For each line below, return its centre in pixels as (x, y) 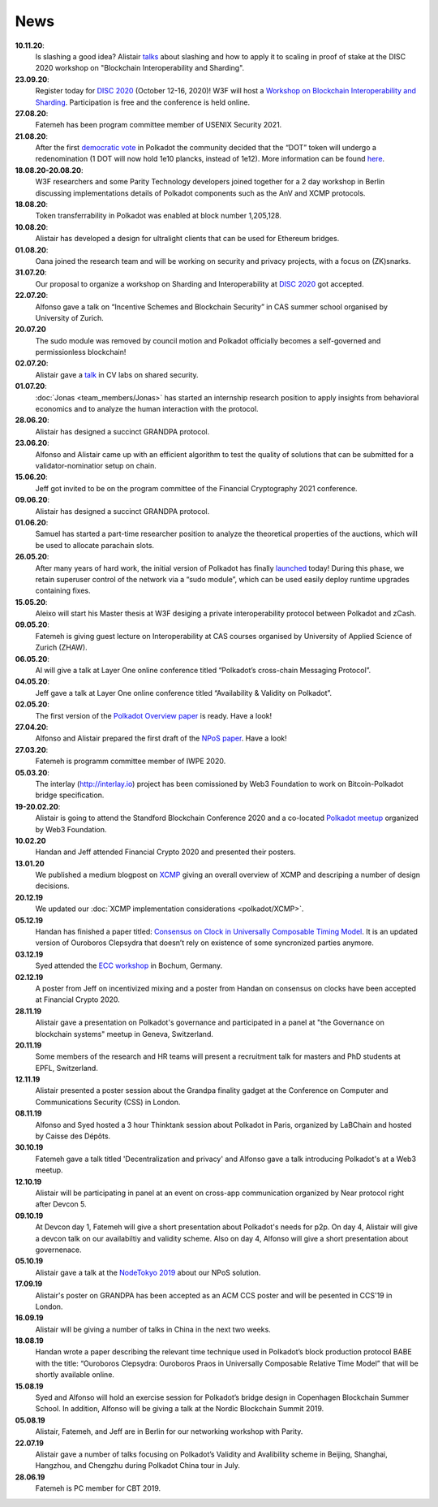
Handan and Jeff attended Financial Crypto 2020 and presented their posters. (165, 852)
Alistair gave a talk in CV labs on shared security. (117, 374)
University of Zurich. (70, 317)
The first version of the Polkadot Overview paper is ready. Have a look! (154, 715)
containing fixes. (63, 591)
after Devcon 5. (61, 1204)
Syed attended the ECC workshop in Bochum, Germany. (129, 965)
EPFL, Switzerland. (67, 1068)
